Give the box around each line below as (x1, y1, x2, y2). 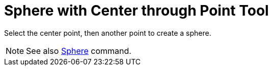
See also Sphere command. (26, 45, 131, 56)
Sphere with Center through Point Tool (4, 2, 269, 19)
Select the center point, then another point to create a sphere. (4, 28, 211, 37)
